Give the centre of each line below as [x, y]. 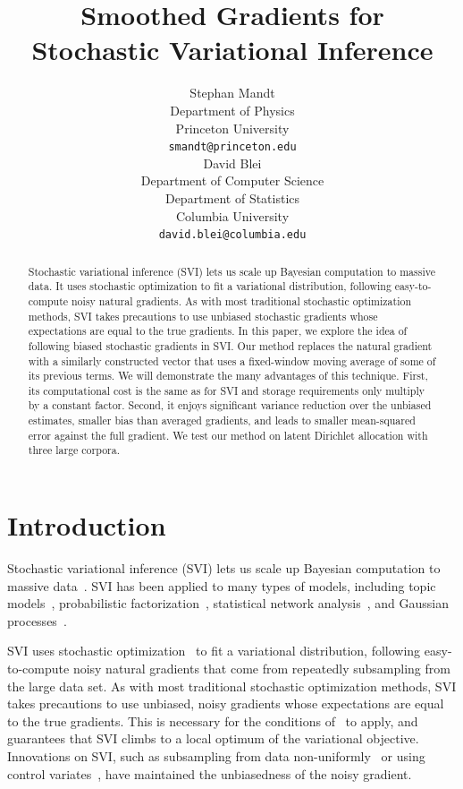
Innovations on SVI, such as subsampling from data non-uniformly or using [216, 755]
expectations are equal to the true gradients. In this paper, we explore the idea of [218, 331]
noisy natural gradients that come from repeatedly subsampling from [261, 669]
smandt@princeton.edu [232, 147]
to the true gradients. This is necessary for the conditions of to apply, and [213, 720]
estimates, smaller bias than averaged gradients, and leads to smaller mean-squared [222, 420]
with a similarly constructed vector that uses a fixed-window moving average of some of [232, 360]
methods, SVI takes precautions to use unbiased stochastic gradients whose [203, 316]
